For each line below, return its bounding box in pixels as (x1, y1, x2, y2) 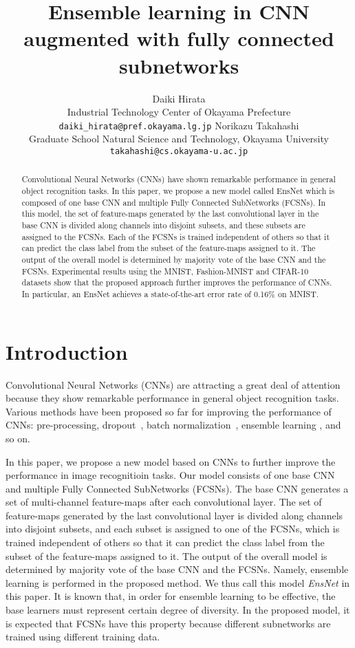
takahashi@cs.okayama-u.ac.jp (109, 146, 248, 156)
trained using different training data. (6, 629, 160, 644)
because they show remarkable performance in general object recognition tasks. (6, 391, 339, 405)
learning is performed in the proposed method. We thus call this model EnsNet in (6, 575, 350, 590)
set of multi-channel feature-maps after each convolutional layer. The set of (6, 495, 322, 509)
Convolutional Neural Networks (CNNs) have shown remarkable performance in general (21, 173, 336, 185)
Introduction (6, 337, 128, 365)
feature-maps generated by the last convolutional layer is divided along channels (6, 508, 343, 522)
